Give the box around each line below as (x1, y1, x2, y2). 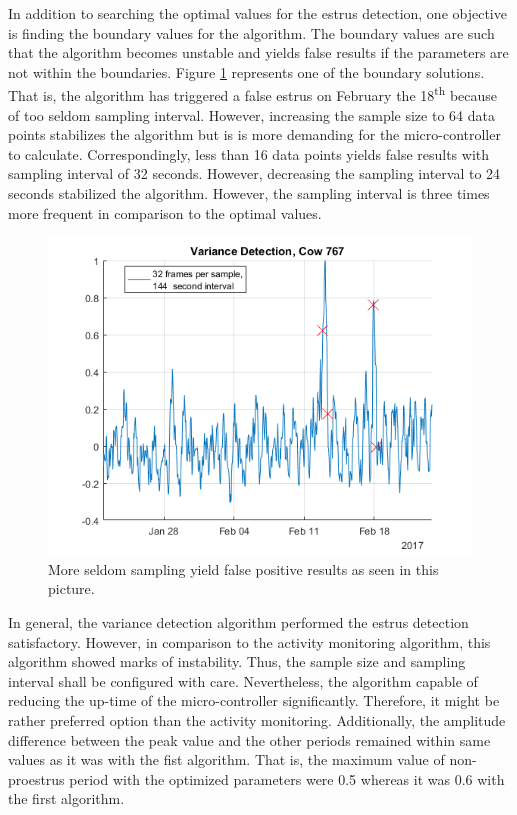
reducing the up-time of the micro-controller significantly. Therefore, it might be (8, 690, 500, 711)
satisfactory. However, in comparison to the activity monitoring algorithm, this (8, 631, 491, 652)
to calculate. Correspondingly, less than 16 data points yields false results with (8, 143, 490, 164)
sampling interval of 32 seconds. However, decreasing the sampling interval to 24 (8, 163, 501, 184)
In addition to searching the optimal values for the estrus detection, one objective (8, 3, 507, 23)
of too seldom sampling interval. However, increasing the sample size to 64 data (8, 104, 495, 125)
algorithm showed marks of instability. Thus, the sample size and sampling (8, 651, 466, 672)
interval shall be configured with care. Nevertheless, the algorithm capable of (8, 670, 478, 691)
